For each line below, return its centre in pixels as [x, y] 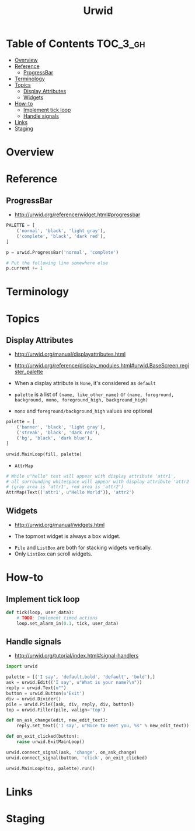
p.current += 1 [25, 268]
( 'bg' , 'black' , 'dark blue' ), [55, 438]
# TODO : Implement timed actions [57, 618]
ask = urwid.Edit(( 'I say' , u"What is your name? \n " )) [74, 683]
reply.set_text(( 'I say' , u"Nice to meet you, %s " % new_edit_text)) [103, 726]
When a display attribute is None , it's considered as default [85, 383]
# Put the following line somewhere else [57, 263]
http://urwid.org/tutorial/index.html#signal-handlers [76, 656]
